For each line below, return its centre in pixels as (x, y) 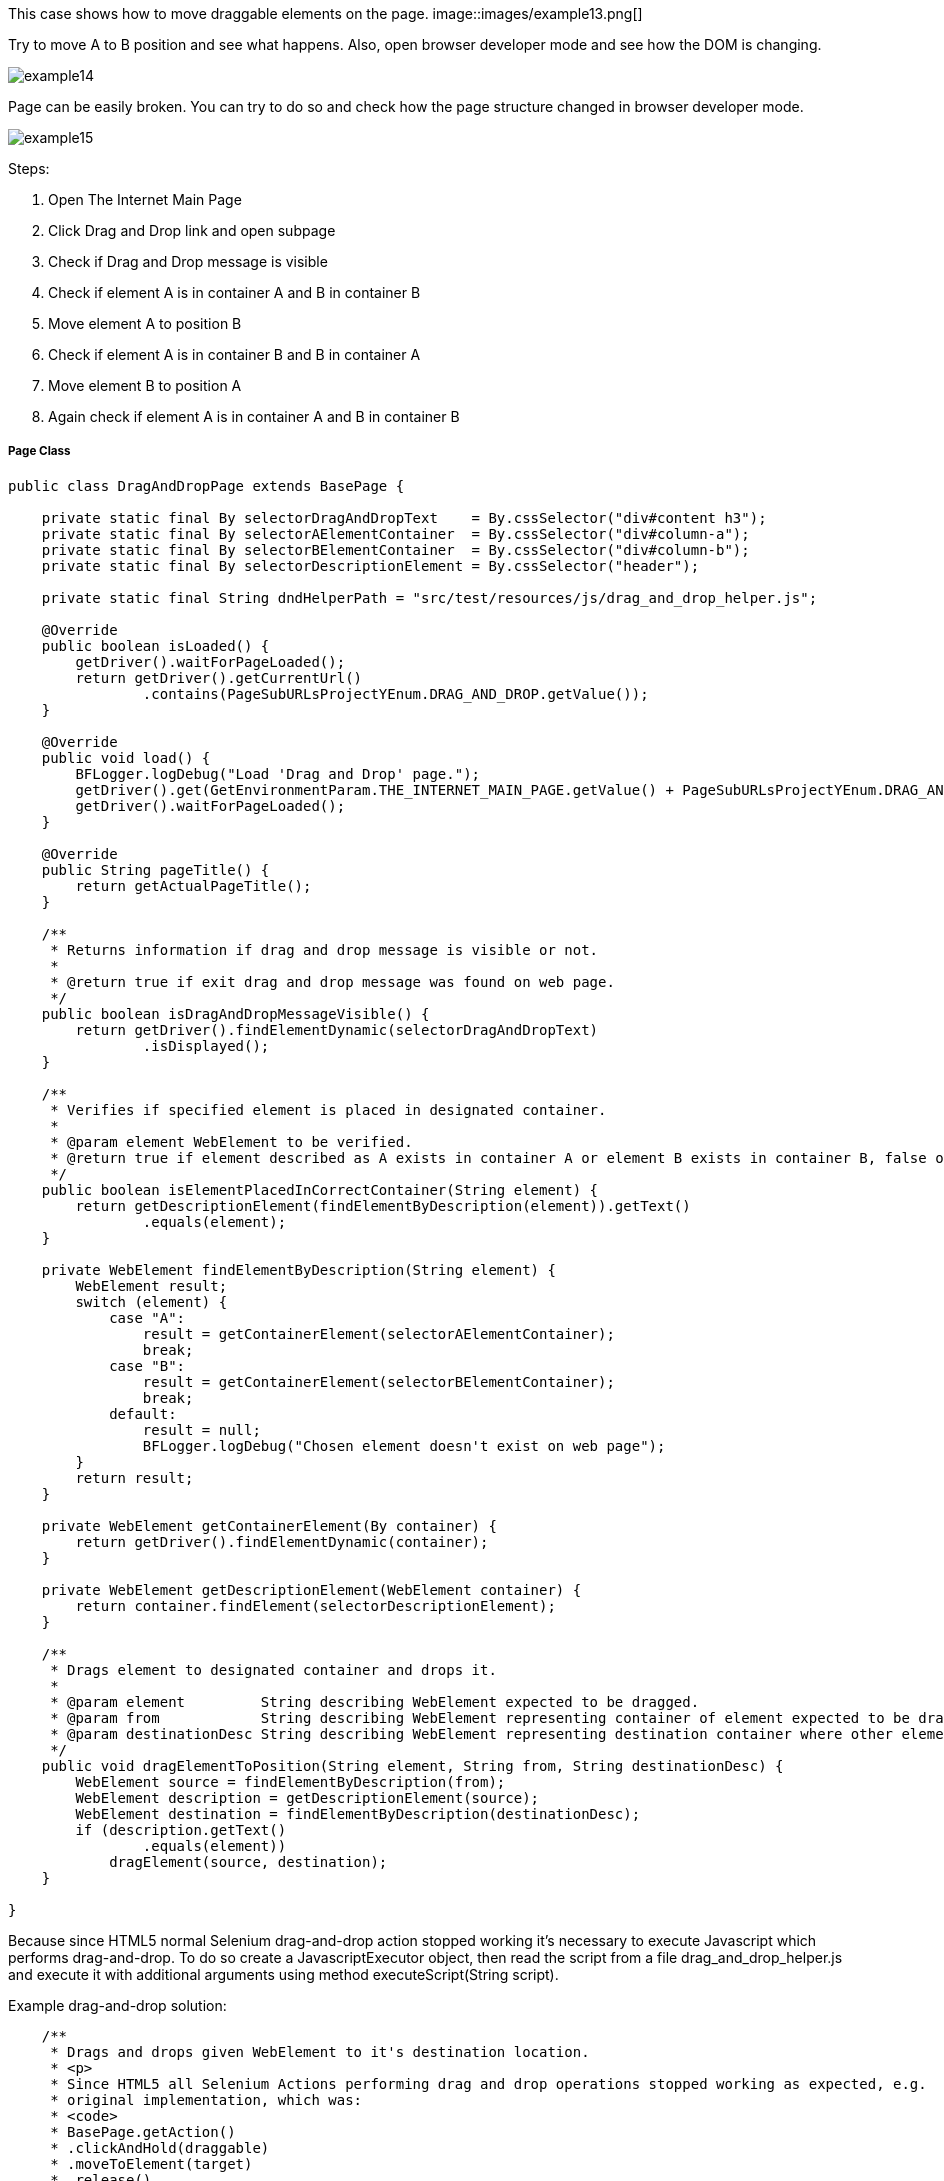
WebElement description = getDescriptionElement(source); (307, 1797)
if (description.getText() (181, 1829)
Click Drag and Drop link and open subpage (192, 230)
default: (143, 1413)
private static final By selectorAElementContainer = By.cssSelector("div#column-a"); (395, 533)
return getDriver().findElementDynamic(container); (282, 1541)
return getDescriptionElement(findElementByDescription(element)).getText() (383, 1205)
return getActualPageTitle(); (193, 885)
